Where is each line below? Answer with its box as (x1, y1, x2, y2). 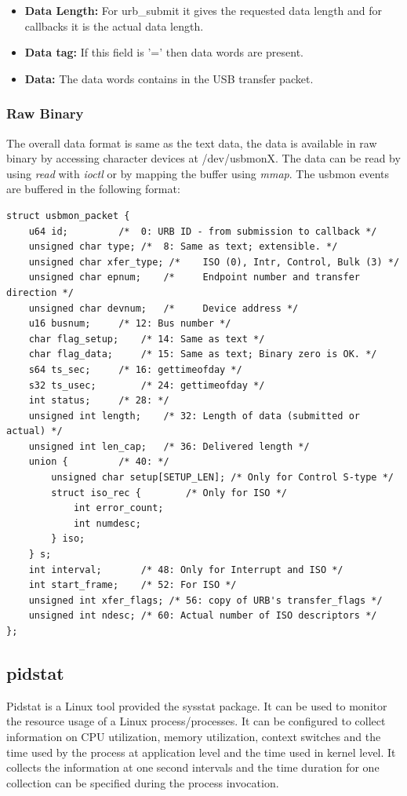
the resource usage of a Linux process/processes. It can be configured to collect (6, 713, 386, 729)
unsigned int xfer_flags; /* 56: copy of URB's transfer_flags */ (28, 594, 383, 606)
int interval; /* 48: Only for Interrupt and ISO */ (28, 564, 343, 575)
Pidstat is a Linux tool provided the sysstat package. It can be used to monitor (6, 697, 387, 714)
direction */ (6, 287, 74, 298)
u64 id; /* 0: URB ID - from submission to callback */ (28, 225, 377, 237)
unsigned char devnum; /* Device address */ (28, 302, 299, 314)
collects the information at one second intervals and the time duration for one (6, 759, 380, 776)
